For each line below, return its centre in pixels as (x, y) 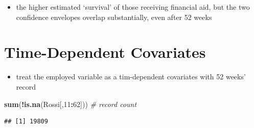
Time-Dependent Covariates (105, 52)
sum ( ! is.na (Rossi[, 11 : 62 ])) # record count (71, 104)
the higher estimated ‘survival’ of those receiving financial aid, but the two (133, 7)
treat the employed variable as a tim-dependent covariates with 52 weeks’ (131, 77)
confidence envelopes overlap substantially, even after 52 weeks (114, 17)
